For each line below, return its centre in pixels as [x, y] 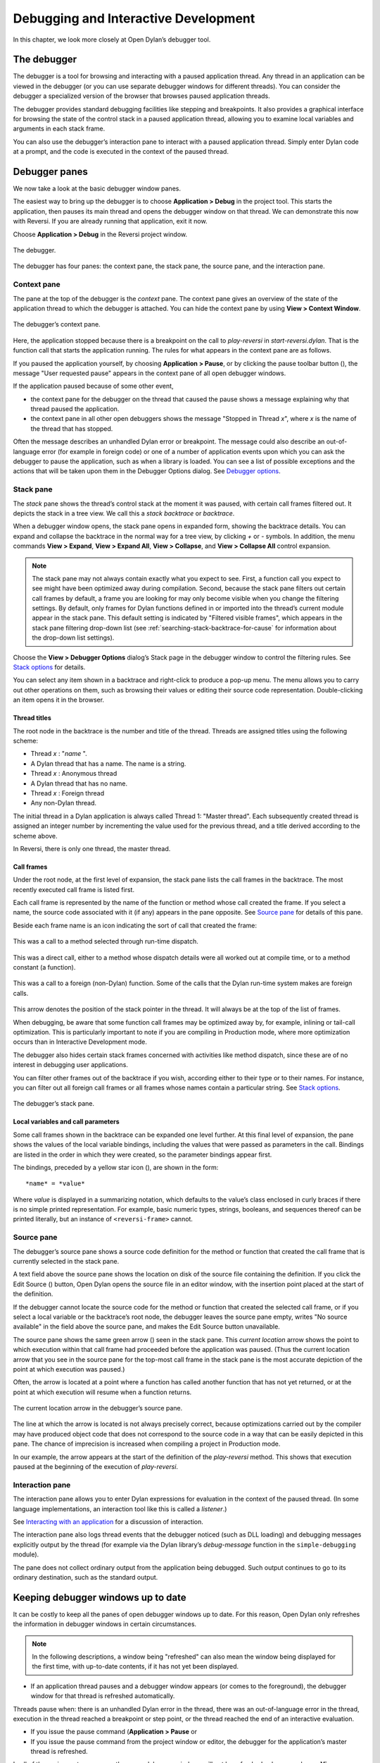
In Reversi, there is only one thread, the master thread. [92, 848]
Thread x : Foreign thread [68, 793]
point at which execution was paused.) [69, 1369]
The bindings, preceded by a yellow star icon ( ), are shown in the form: [116, 1167]
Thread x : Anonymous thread [74, 774]
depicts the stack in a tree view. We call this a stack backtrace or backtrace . [124, 513]
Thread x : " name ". [59, 754]
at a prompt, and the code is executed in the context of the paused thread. [121, 152]
